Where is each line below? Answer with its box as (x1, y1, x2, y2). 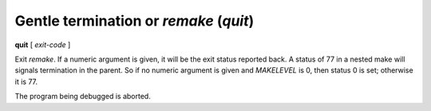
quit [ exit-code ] (14, 40, 71, 50)
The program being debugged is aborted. (14, 92, 151, 101)
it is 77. (14, 77, 38, 86)
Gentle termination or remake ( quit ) (14, 12, 255, 30)
